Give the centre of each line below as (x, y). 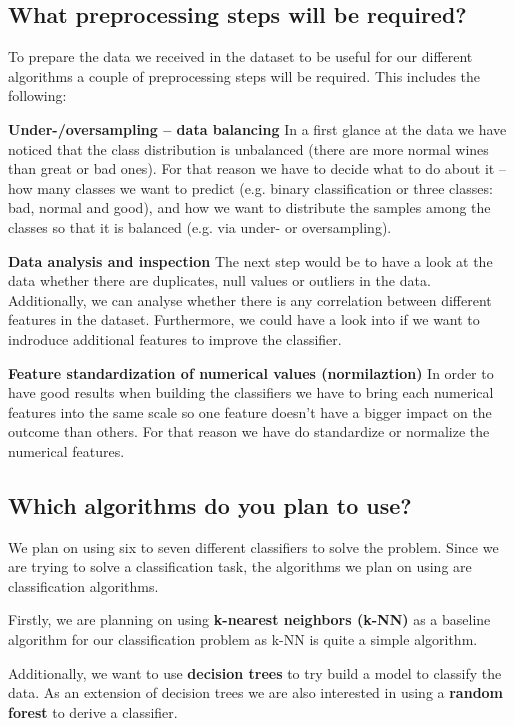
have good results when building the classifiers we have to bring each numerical (251, 392)
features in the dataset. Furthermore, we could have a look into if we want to (244, 319)
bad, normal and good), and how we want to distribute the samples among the (249, 207)
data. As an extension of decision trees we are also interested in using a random (256, 692)
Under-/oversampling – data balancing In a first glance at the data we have (257, 128)
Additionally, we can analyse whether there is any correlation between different (250, 299)
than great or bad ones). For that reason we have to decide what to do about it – (257, 168)
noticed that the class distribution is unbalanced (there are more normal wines (248, 148)
